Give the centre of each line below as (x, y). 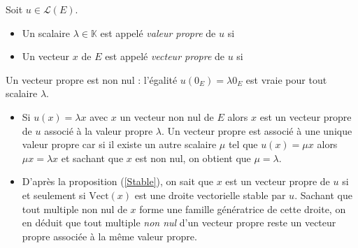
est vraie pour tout (286, 79)
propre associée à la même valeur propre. (109, 236)
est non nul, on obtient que (193, 158)
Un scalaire (46, 32)
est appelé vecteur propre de (165, 56)
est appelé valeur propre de (158, 32)
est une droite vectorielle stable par (210, 195)
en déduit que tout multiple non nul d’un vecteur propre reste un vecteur (179, 223)
